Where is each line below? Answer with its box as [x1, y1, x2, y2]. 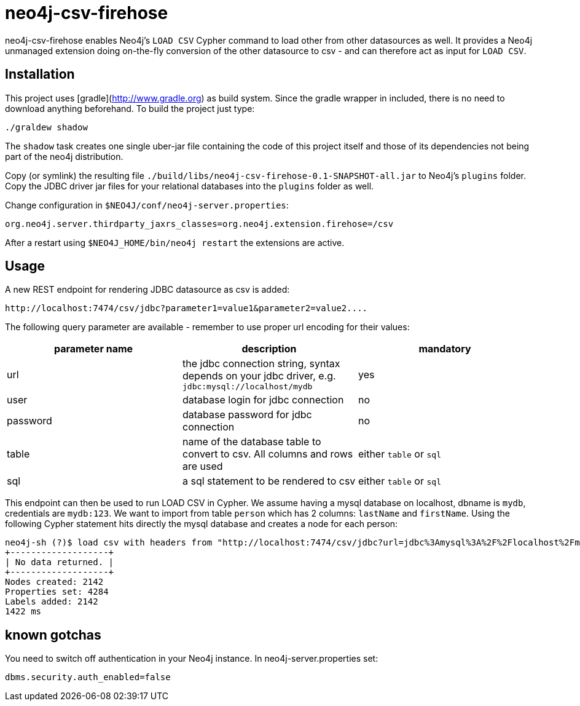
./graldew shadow [5, 122, 88, 132]
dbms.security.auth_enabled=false [5, 672, 171, 683]
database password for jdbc [182, 408, 312, 421]
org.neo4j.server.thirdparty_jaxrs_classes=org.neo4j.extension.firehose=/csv [5, 218, 394, 229]
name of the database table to [182, 435, 321, 448]
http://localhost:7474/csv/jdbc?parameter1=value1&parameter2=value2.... [5, 303, 368, 314]
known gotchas [5, 627, 101, 643]
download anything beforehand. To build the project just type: [5, 103, 255, 114]
